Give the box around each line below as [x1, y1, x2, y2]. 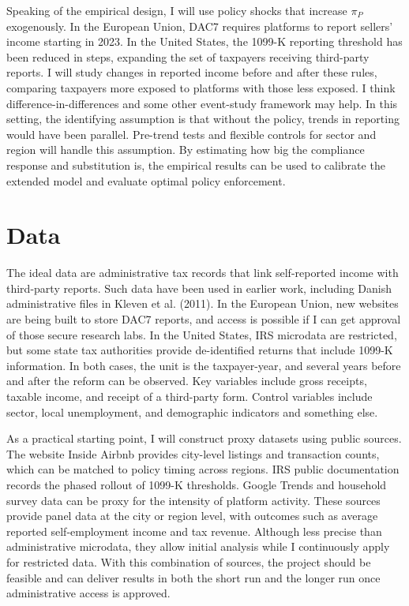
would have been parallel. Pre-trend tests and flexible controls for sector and [6, 125, 377, 142]
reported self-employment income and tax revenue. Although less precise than [6, 522, 382, 539]
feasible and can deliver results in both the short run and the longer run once [6, 569, 381, 585]
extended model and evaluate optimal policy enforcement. [6, 172, 286, 189]
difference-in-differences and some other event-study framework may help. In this [6, 95, 398, 111]
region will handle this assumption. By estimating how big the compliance [6, 141, 365, 158]
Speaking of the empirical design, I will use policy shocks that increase [6, 2, 347, 18]
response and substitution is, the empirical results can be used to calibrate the [6, 156, 385, 173]
